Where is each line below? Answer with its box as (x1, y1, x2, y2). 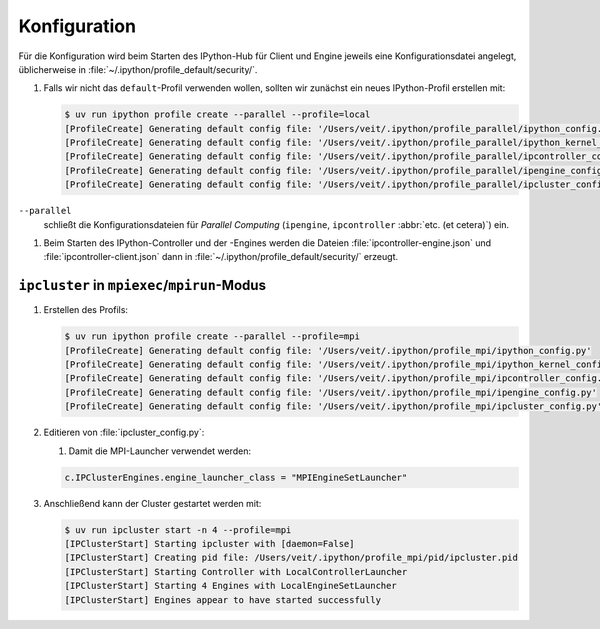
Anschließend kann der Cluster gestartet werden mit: (43, 497, 262, 509)
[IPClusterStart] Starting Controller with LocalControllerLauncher (64, 566, 408, 577)
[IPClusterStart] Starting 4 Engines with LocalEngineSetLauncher (64, 580, 397, 592)
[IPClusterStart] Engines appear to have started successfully (64, 594, 382, 605)
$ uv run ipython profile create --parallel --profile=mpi (64, 331, 360, 342)
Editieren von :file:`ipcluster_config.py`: (43, 426, 205, 439)
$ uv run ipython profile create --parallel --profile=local (64, 109, 371, 120)
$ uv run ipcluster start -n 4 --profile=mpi (64, 524, 292, 535)
